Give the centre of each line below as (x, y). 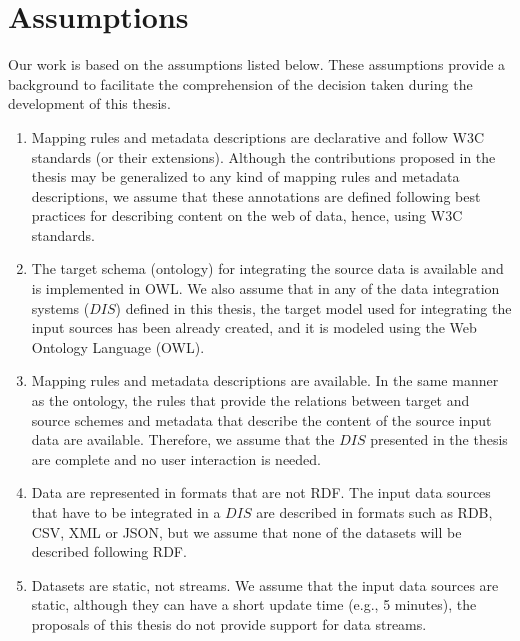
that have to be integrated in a (126, 512)
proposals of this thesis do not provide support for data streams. (229, 623)
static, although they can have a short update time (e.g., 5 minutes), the (254, 604)
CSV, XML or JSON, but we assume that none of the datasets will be (246, 531)
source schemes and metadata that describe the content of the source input (261, 419)
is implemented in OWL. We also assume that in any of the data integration (265, 288)
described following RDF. (109, 551)
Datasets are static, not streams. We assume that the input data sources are (265, 584)
